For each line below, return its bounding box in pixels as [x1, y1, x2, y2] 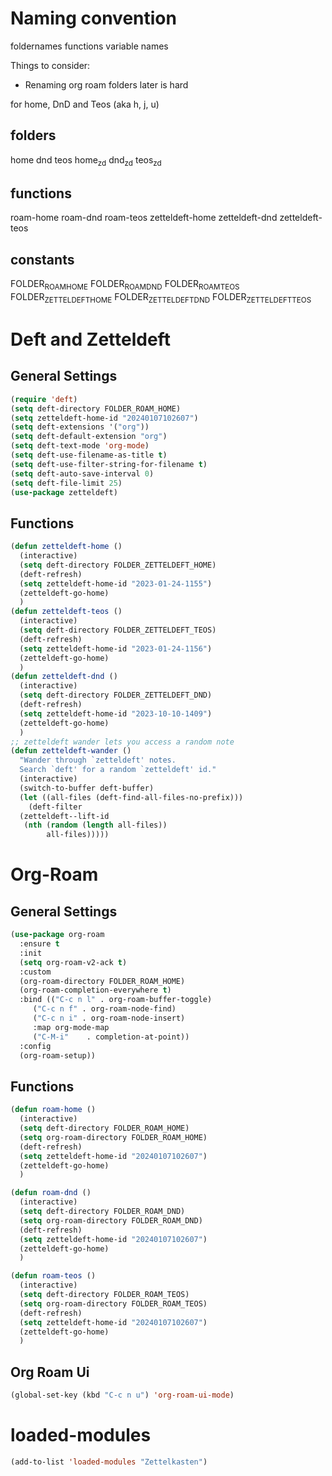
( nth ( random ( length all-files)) [23, 820, 168, 831]
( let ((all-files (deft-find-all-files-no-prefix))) [19, 792, 244, 802]
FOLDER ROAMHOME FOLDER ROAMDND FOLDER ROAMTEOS [10, 278, 240, 292]
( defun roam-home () [10, 1105, 97, 1115]
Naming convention [10, 7, 177, 30]
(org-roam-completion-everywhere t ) [19, 985, 172, 996]
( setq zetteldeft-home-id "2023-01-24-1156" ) [19, 643, 213, 654]
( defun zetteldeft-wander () [10, 746, 132, 756]
